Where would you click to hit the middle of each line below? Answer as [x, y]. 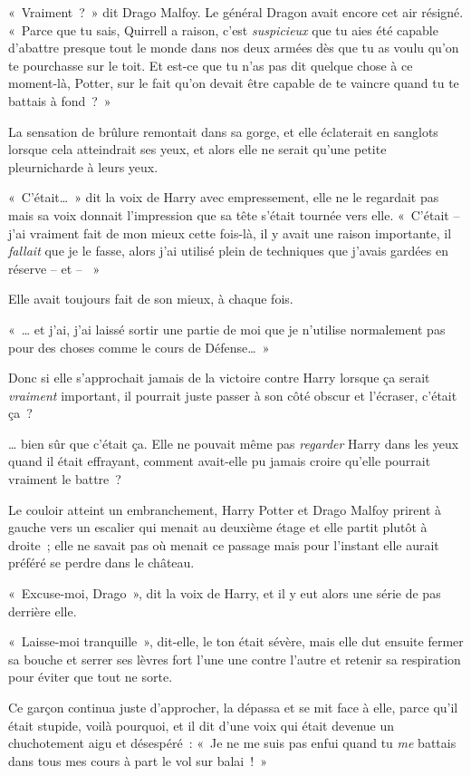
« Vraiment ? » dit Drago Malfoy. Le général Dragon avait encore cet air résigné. [236, 12]
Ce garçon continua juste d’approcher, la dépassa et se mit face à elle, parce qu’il [233, 707]
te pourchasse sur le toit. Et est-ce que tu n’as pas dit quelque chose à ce [211, 65]
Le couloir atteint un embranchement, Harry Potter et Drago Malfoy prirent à [225, 509]
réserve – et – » [54, 268]
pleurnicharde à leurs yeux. [83, 166]
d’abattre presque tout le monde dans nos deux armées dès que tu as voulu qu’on [234, 48]
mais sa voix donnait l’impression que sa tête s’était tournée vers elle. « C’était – [234, 214]
